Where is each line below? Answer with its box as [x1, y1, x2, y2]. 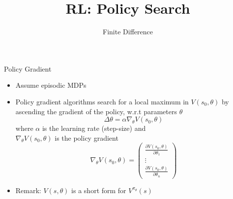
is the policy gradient [55, 132, 118, 143]
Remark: [15, 185, 41, 195]
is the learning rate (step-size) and [42, 123, 146, 133]
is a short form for [71, 185, 126, 195]
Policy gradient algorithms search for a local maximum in [15, 96, 189, 106]
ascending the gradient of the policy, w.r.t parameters [15, 106, 177, 116]
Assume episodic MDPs [15, 80, 87, 90]
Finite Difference [103, 26, 153, 37]
